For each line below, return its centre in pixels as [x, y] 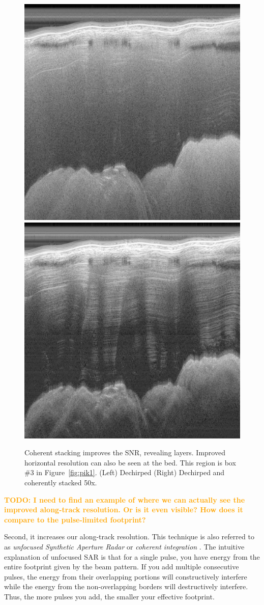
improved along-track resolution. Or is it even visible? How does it [124, 510]
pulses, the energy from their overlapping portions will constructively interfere [126, 576]
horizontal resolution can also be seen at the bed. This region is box [130, 462]
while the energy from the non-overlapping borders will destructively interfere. [126, 586]
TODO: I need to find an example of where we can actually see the [125, 499]
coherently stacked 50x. [61, 482]
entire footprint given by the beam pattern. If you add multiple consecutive [122, 567]
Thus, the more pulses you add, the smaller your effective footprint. [109, 596]
